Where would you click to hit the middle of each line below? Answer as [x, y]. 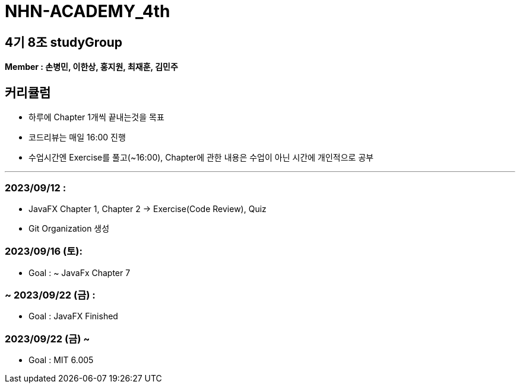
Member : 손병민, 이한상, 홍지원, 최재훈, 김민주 [91, 67]
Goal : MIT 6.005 [61, 360]
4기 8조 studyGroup [64, 42]
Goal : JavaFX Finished [73, 316]
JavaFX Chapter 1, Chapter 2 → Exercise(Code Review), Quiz [148, 209]
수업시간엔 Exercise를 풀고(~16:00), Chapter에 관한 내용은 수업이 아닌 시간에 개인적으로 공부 [201, 158]
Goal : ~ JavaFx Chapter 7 [80, 272]
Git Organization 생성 [69, 228]
